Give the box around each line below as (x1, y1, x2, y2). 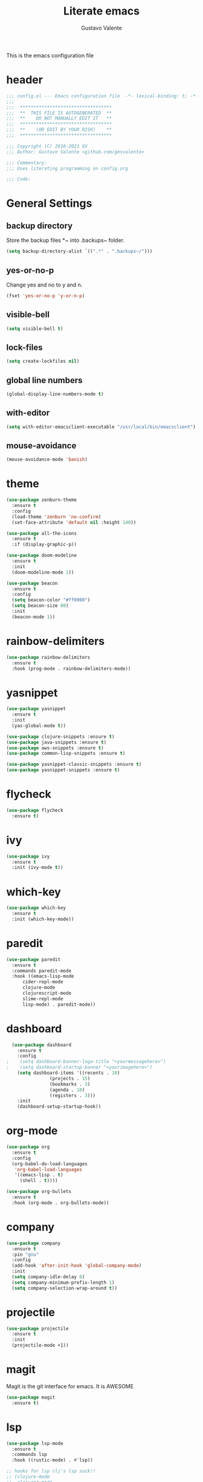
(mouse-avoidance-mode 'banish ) (6, 456, 88, 463)
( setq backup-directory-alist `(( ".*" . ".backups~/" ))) (6, 248, 153, 254)
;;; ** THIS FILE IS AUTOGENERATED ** (6, 110, 112, 116)
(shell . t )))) (19, 1177, 59, 1184)
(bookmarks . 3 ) (49, 1081, 91, 1087)
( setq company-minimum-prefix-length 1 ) (11, 1280, 115, 1286)
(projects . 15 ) (49, 1075, 91, 1081)
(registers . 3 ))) (49, 1092, 96, 1098)
